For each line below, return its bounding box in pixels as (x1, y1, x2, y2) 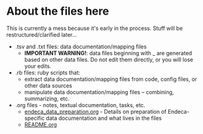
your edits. (24, 62, 52, 70)
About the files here (6, 4, 109, 18)
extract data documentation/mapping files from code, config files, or (24, 75, 197, 83)
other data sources (24, 81, 72, 89)
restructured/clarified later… (6, 31, 78, 38)
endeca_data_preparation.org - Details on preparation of (24, 108, 167, 115)
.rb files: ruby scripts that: (15, 69, 81, 76)
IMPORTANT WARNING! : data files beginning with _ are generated (24, 49, 193, 56)
